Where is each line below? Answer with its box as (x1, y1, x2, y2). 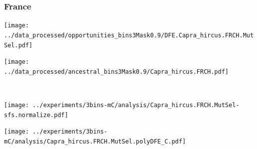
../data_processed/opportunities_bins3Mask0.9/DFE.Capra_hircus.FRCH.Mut (4, 31, 254, 39)
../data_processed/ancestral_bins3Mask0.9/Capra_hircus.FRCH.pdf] (4, 68, 229, 75)
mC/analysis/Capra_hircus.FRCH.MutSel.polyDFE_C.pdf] (4, 138, 186, 146)
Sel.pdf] (4, 41, 33, 49)
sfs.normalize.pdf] (4, 111, 68, 119)
